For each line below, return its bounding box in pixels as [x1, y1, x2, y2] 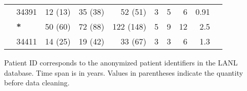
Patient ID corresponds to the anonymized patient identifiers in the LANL [4, 57, 238, 67]
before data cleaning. [4, 77, 70, 88]
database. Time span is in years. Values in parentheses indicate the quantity [4, 67, 243, 78]
